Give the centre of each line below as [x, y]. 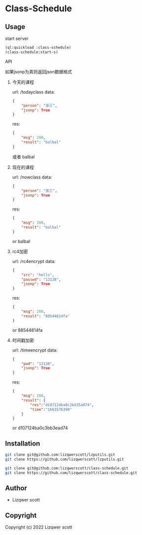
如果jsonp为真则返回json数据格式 [39, 71]
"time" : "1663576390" [51, 409]
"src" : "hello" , [38, 275]
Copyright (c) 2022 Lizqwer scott [39, 527]
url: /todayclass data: [33, 92]
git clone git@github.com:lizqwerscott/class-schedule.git [67, 468]
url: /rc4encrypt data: [34, 261]
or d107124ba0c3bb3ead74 [40, 428]
